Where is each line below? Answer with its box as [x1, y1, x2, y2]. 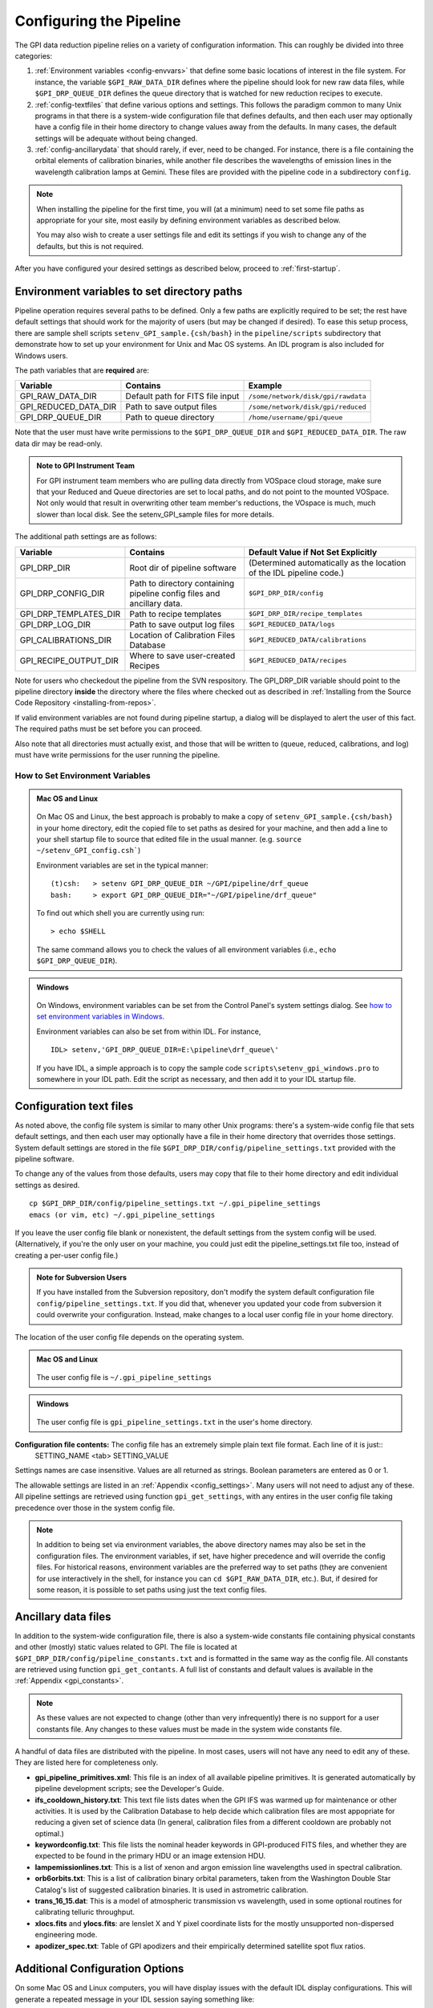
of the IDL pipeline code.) [249, 567, 345, 578]
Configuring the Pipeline [14, 12, 181, 30]
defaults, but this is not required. [36, 241, 144, 251]
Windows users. [14, 350, 68, 361]
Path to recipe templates [129, 608, 222, 619]
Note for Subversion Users [36, 1273, 127, 1283]
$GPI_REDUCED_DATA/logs [249, 620, 336, 629]
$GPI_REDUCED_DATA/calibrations [249, 635, 367, 644]
